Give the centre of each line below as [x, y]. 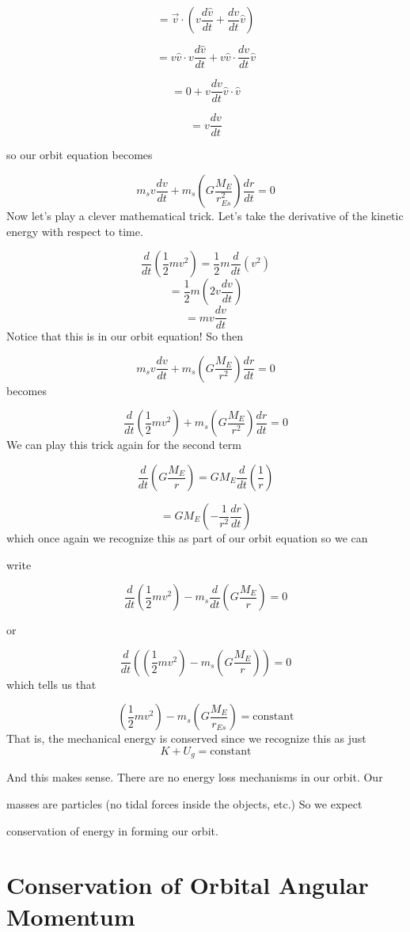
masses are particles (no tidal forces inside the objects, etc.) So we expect [184, 804]
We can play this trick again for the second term [124, 445]
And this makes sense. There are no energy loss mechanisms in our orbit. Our [195, 777]
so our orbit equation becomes [80, 155]
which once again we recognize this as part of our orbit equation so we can [187, 538]
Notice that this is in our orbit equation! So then [125, 336]
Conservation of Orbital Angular [188, 885]
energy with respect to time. [75, 231]
